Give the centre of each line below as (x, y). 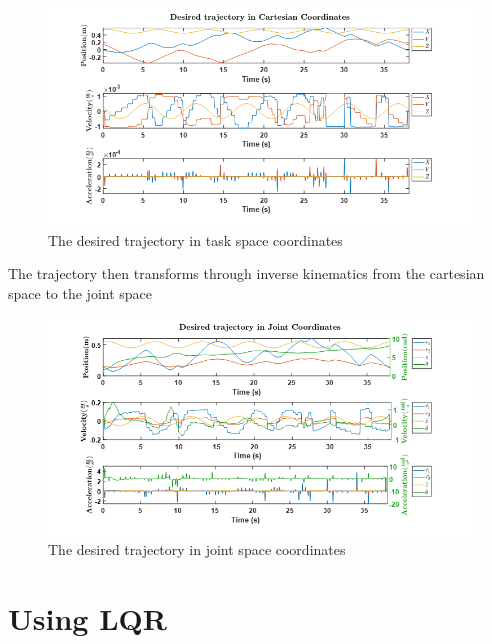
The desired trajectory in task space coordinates (195, 239)
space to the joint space (80, 292)
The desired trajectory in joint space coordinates (197, 549)
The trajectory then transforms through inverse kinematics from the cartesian (246, 273)
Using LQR (87, 618)
